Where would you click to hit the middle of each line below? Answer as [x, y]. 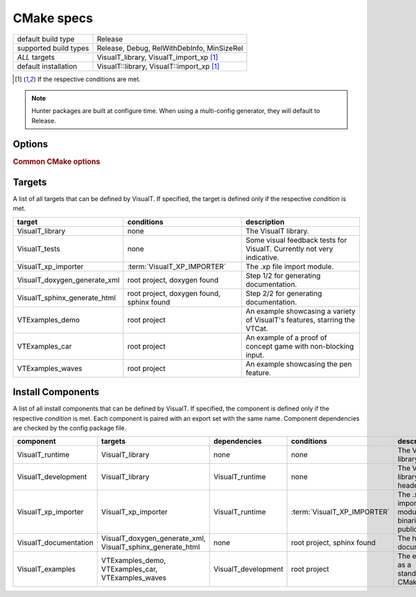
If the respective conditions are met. [89, 79]
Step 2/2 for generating [284, 293]
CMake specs [53, 18]
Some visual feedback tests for [296, 240]
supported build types [53, 48]
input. [255, 355]
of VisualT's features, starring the [301, 320]
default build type [46, 39]
